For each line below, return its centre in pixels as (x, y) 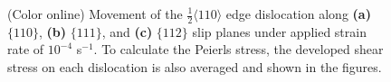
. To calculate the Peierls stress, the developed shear (238, 49)
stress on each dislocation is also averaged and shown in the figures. (195, 67)
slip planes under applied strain (279, 31)
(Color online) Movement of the (95, 14)
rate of (26, 49)
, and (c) (127, 31)
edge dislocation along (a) (298, 14)
